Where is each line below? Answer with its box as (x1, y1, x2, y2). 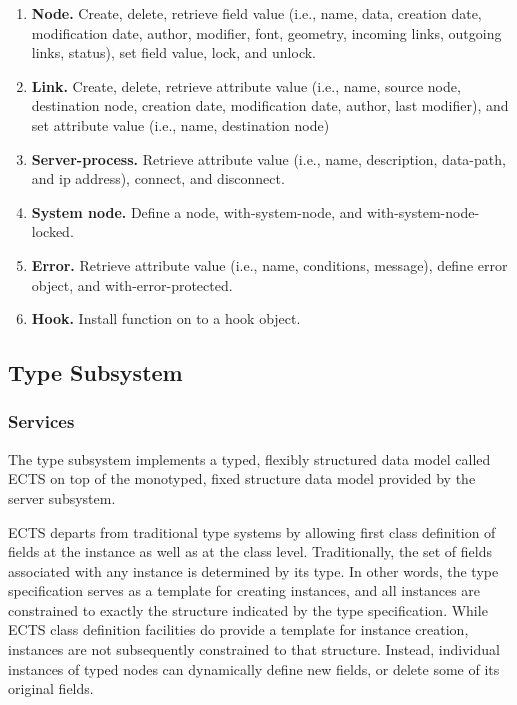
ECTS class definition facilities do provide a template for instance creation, (8, 619, 469, 640)
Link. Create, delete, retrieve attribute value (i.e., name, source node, (31, 75, 461, 96)
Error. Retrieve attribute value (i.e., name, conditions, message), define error (31, 254, 508, 275)
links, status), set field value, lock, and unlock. (31, 42, 317, 63)
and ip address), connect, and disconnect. (31, 168, 285, 189)
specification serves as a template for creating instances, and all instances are (8, 580, 481, 601)
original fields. (8, 678, 94, 699)
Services (8, 409, 75, 434)
